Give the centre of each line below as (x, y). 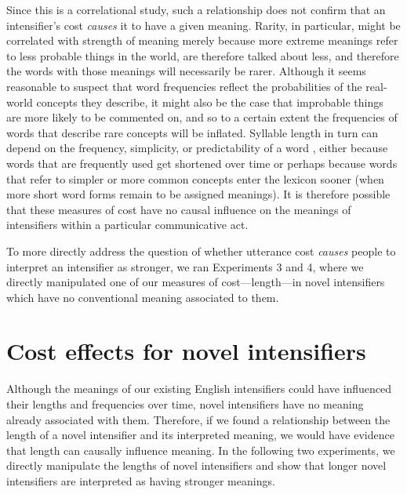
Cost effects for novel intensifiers (186, 351)
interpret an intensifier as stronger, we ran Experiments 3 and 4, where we (185, 266)
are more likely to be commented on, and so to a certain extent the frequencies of (202, 117)
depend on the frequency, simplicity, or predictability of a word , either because (197, 148)
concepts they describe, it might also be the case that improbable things (210, 102)
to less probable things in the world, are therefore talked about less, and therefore (203, 55)
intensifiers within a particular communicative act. (127, 225)
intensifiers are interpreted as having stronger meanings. (141, 480)
